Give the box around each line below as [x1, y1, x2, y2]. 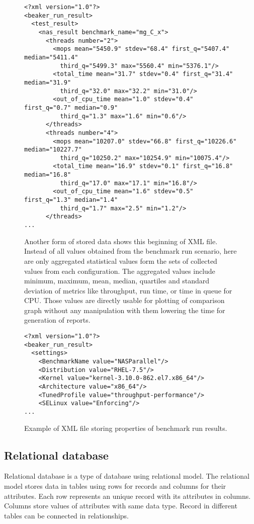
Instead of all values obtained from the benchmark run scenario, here [24, 246, 237, 256]
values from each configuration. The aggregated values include [24, 265, 215, 276]
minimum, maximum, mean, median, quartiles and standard [24, 275, 210, 286]
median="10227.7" [24, 146, 82, 154]
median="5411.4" [24, 53, 78, 61]
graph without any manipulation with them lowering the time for [24, 305, 225, 315]
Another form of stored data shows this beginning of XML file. [24, 236, 218, 246]
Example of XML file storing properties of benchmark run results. [24, 422, 227, 433]
